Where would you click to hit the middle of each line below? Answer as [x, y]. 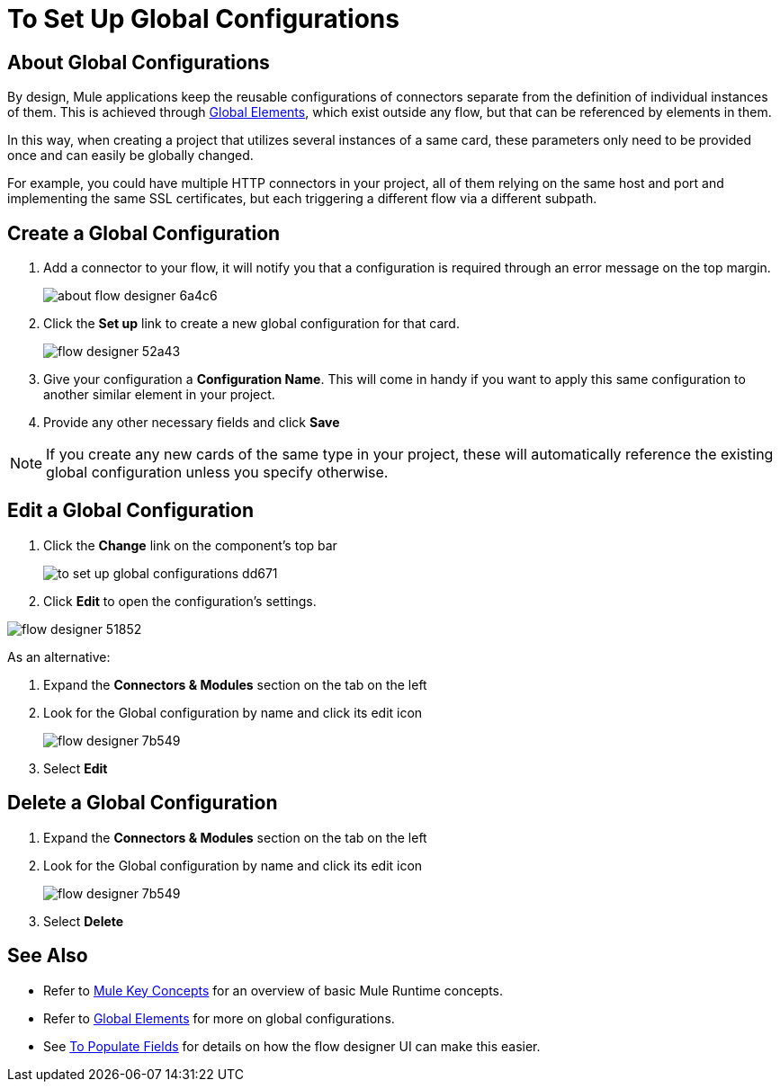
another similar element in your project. [159, 395]
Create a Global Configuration [144, 233]
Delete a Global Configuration [143, 803]
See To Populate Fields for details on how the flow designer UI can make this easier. [292, 1046]
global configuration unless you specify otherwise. [217, 473]
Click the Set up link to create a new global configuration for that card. [251, 324]
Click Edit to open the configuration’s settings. [180, 601]
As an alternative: [59, 656]
